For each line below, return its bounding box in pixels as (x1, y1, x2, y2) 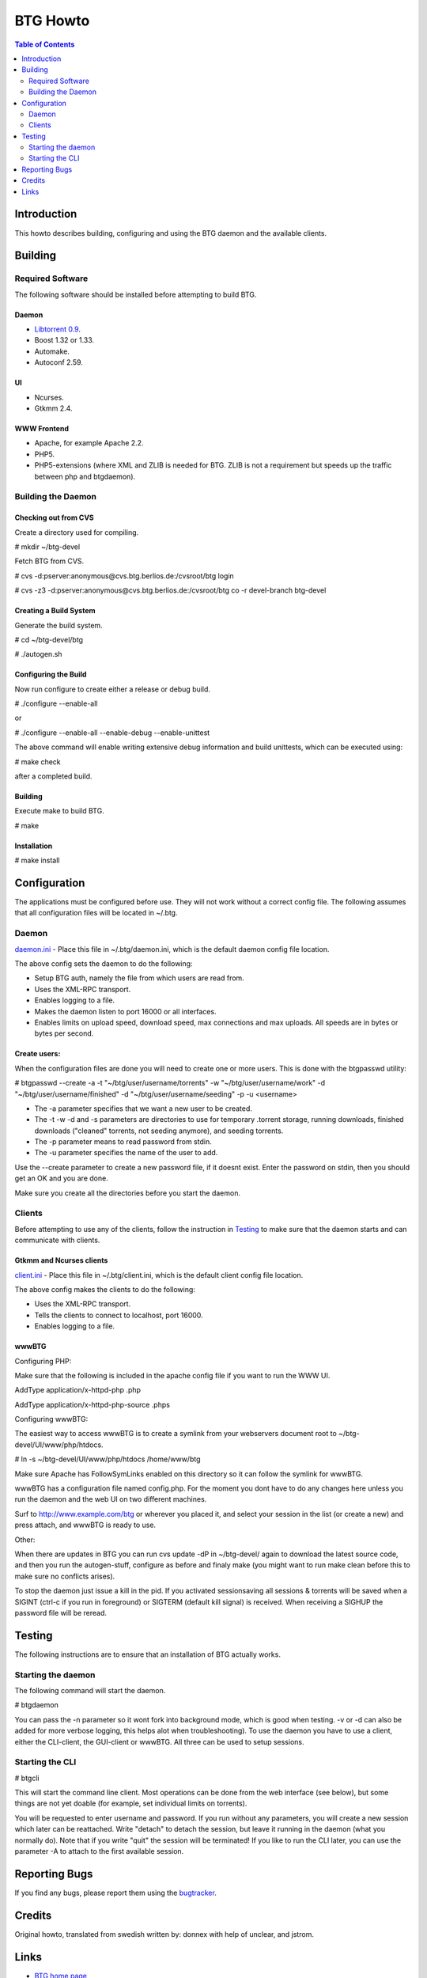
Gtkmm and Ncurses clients (14, 1256, 108, 1265)
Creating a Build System (14, 606, 96, 616)
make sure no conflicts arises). (14, 1571, 115, 1581)
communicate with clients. (14, 1235, 100, 1245)
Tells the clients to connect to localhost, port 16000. (34, 1310, 203, 1320)
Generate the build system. (14, 620, 103, 630)
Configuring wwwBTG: (14, 1415, 89, 1424)
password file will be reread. (14, 1608, 107, 1617)
